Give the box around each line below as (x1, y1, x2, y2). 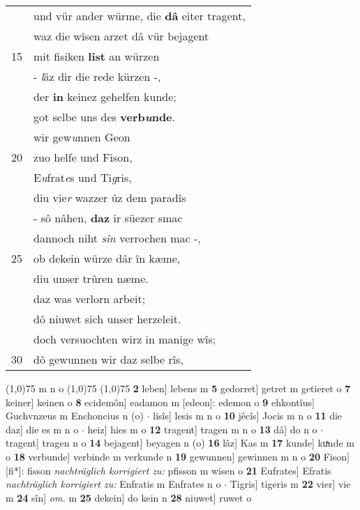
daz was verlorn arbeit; (33, 291, 146, 307)
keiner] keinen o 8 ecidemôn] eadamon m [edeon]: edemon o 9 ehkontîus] (6, 394, 315, 409)
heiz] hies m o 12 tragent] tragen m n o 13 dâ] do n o (87, 422, 317, 436)
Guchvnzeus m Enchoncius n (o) (6, 408, 144, 423)
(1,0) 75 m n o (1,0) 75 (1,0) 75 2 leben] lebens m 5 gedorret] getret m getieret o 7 (6, 381, 351, 395)
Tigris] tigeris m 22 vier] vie (230, 477, 351, 491)
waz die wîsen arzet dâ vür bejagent (33, 28, 209, 44)
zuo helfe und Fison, (33, 149, 133, 165)
